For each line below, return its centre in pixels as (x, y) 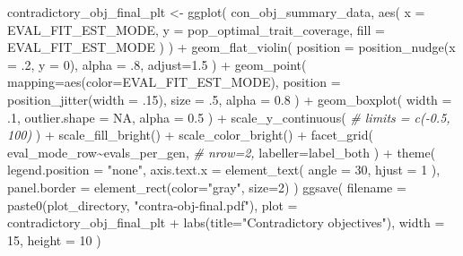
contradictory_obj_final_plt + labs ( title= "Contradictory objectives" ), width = (226, 222)
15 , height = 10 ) (54, 239)
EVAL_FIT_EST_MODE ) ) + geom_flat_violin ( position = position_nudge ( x (231, 47)
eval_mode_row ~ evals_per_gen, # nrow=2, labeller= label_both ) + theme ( (222, 152)
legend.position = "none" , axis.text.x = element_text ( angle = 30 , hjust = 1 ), (224, 170)
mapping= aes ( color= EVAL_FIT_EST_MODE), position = (174, 82)
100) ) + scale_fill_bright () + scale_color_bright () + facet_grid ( (190, 135)
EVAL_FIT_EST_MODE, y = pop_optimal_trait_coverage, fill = (196, 29)
